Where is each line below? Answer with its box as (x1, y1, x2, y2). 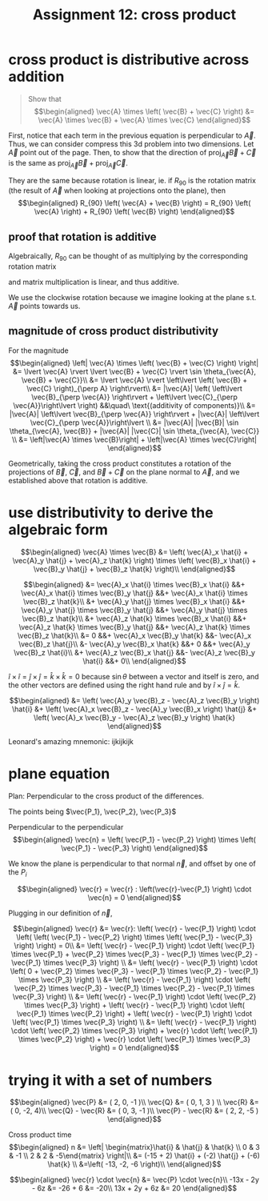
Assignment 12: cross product (32, 6, 237, 24)
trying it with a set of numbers (8, 1071, 213, 1089)
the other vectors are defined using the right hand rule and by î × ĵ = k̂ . (8, 680, 241, 690)
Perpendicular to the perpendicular (8, 822, 124, 831)
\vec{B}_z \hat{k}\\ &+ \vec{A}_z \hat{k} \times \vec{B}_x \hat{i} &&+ (22, 614, 247, 623)
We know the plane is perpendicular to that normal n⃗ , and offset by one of (8, 859, 256, 868)
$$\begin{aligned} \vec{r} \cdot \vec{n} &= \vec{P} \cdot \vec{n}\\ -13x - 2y (9, 1175, 260, 1185)
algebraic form (8, 520, 108, 538)
